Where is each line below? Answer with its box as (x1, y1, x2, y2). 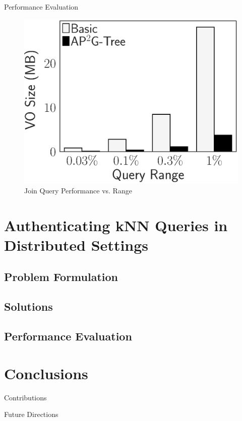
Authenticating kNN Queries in (4, 215, 228, 235)
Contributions (4, 392, 47, 402)
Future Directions (4, 409, 58, 419)
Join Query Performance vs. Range (24, 185, 132, 195)
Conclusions (4, 363, 88, 383)
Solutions (4, 299, 53, 314)
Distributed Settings (4, 234, 149, 255)
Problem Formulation (4, 269, 118, 285)
